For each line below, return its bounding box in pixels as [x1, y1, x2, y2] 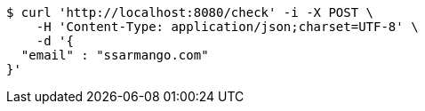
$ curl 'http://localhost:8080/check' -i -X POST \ [6, 5, 374, 20]
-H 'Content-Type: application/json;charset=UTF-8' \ [36, 20, 419, 34]
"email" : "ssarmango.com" [20, 48, 209, 62]
